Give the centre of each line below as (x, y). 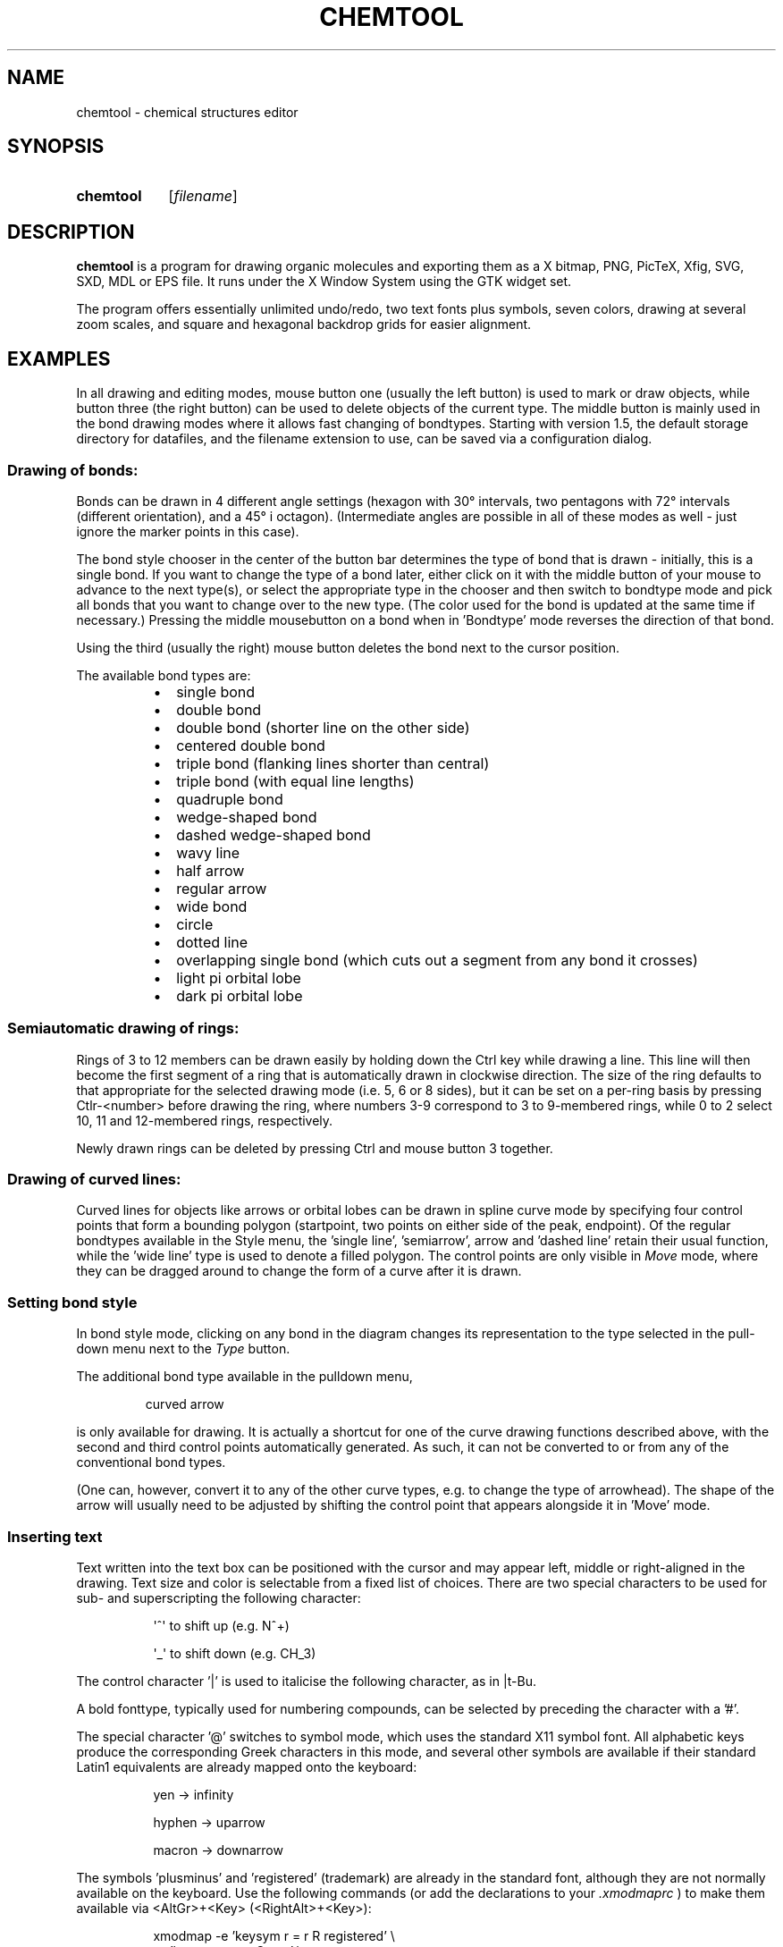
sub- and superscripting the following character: (219, 1597)
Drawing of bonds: (73, 470)
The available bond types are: (164, 675)
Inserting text (55, 1536)
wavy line (208, 852)
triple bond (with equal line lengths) (295, 781)
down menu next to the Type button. (183, 1349)
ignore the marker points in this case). (188, 531)
